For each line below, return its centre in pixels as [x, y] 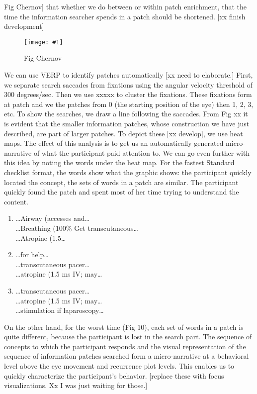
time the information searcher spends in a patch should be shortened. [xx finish [125, 16]
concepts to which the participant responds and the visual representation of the [125, 346]
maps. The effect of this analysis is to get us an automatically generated [114, 143]
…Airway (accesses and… [52, 218]
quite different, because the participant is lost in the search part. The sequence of [128, 337]
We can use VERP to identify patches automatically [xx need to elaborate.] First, [128, 75]
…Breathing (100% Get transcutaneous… [77, 228]
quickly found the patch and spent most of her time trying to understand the [122, 192]
